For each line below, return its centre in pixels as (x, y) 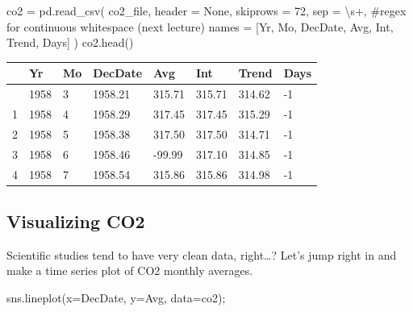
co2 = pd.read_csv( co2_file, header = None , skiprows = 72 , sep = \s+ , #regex (206, 10)
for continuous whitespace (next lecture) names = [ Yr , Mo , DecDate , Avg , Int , (200, 26)
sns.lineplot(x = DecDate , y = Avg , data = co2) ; (116, 297)
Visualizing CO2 (76, 220)
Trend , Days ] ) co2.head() (70, 42)
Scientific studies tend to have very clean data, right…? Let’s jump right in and (202, 254)
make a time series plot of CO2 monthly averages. (130, 270)
